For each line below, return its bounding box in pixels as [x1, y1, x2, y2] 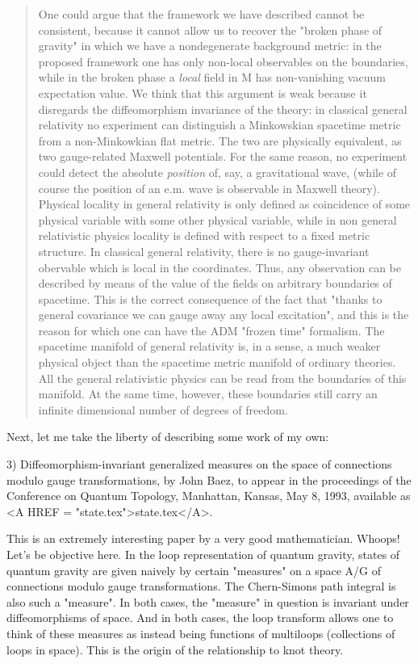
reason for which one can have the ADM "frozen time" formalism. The [38, 321, 385, 338]
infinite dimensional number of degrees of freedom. [38, 401, 288, 418]
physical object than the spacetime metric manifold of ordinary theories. [38, 354, 396, 371]
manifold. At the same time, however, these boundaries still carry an [38, 385, 378, 402]
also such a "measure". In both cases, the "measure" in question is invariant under [6, 593, 409, 610]
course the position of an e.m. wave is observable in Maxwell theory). [38, 179, 380, 196]
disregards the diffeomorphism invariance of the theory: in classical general [38, 100, 408, 117]
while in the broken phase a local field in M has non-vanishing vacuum [38, 69, 386, 86]
